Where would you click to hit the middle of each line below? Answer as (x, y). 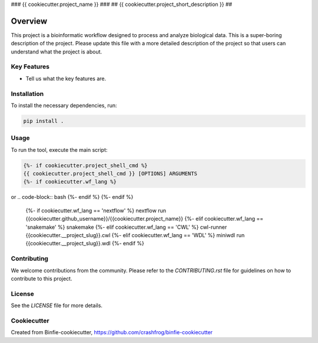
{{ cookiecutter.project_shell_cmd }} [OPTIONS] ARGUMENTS (110, 174)
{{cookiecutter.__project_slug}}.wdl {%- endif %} (85, 244)
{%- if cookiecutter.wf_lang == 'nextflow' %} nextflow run (96, 210)
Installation (27, 94)
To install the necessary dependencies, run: (64, 105)
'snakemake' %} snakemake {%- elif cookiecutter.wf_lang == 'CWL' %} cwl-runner (126, 227)
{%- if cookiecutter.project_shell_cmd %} (85, 165)
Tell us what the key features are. (66, 78)
